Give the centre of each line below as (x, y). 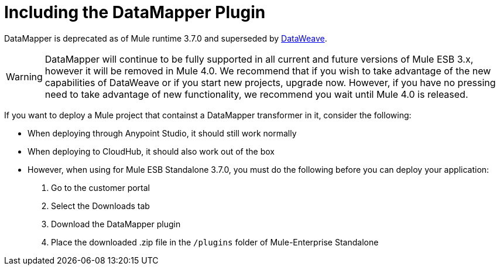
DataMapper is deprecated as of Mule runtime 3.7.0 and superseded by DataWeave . (166, 38)
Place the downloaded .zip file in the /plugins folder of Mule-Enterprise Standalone (215, 242)
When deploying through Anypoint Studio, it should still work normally (162, 133)
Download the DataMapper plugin (116, 224)
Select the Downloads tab (100, 206)
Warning (24, 76)
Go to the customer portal (101, 187)
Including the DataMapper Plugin (135, 12)
